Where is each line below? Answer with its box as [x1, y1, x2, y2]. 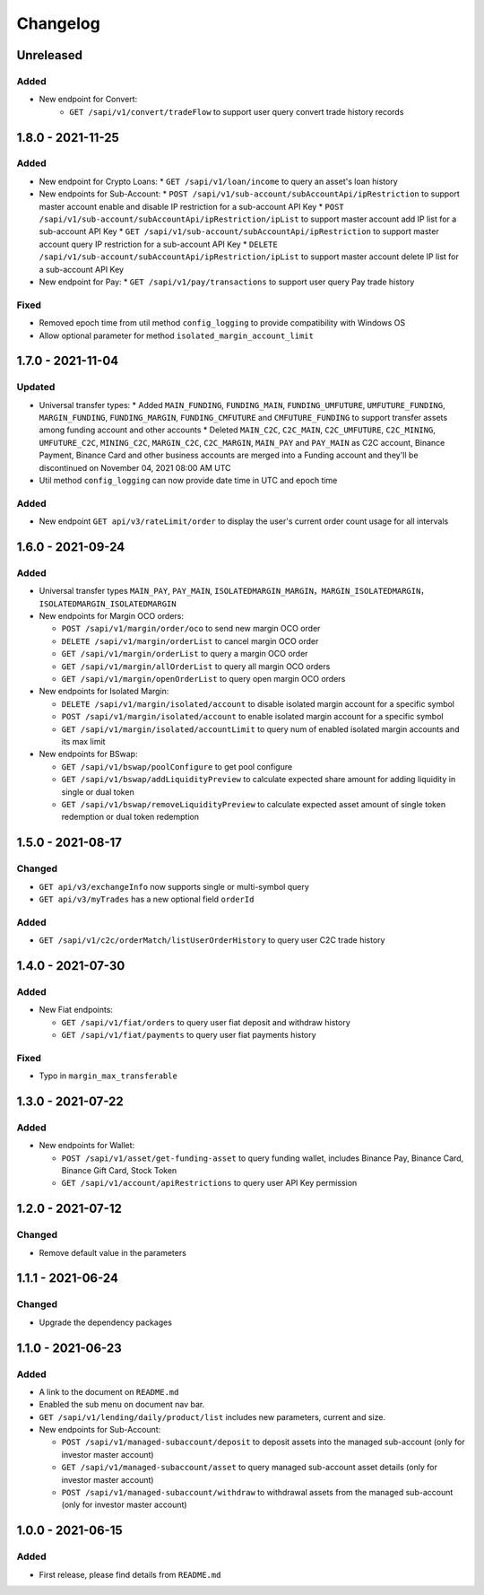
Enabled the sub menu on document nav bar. [39, 1399, 205, 1410]
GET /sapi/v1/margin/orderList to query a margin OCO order [61, 649, 308, 659]
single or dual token [61, 786, 134, 797]
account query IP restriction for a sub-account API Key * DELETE [39, 239, 278, 249]
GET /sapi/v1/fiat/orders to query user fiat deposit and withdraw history [61, 1016, 351, 1027]
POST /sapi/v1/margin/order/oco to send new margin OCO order [61, 623, 321, 634]
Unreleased [16, 48, 83, 63]
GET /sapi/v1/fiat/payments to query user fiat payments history [61, 1029, 317, 1040]
